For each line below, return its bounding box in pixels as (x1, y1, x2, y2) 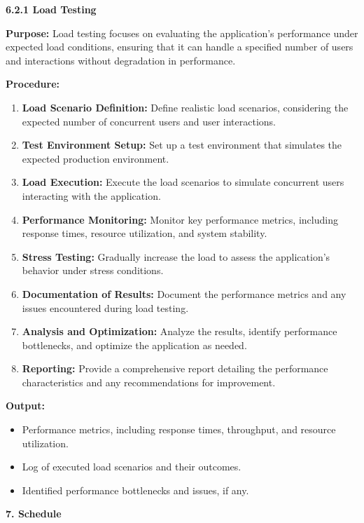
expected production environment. (22, 151, 169, 165)
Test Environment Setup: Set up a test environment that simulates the (22, 137, 342, 152)
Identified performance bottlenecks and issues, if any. (22, 482, 249, 497)
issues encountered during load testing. (22, 300, 189, 315)
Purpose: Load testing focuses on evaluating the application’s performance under (6, 25, 358, 40)
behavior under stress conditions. (22, 263, 164, 278)
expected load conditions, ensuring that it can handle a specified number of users (6, 39, 353, 54)
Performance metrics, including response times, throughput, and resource (22, 422, 336, 437)
